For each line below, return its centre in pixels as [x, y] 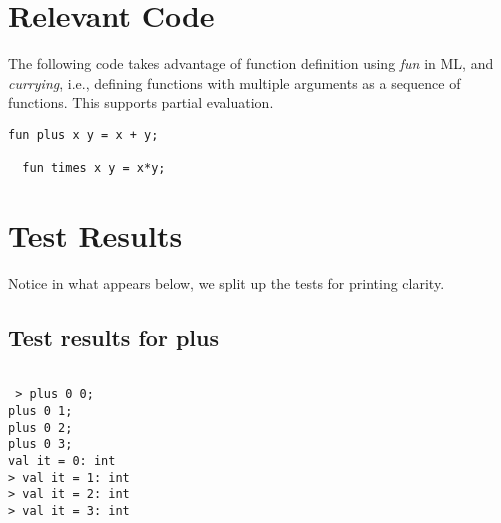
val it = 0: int [62, 461]
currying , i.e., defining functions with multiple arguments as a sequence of [234, 82]
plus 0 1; [40, 411]
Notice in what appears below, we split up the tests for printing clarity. [226, 283]
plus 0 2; [40, 427]
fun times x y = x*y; [94, 168]
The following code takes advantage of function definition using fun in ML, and [251, 63]
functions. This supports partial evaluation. [141, 102]
